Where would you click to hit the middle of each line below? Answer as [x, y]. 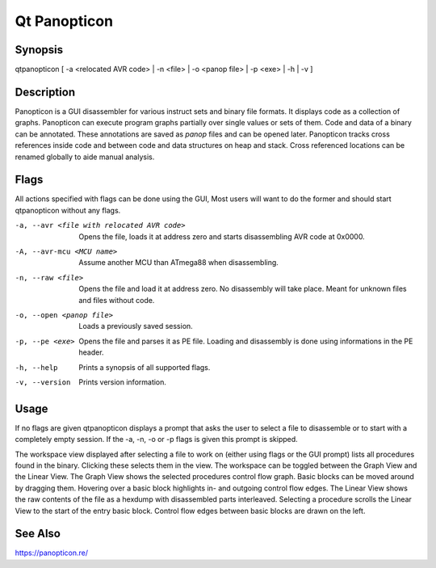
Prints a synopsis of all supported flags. [145, 367]
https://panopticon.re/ [52, 553]
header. [91, 352]
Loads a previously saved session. [136, 326]
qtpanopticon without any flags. [68, 210]
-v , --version [43, 382]
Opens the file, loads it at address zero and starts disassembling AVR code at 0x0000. [222, 236]
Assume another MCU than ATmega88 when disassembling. [178, 263]
